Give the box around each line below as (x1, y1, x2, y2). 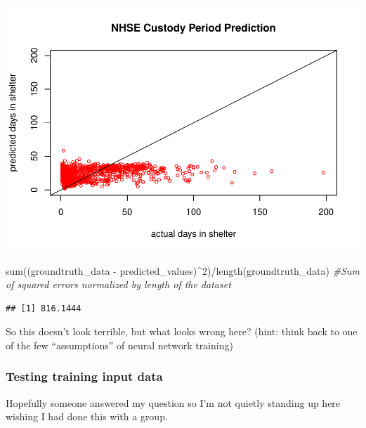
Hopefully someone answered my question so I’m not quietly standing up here (6, 395, 341, 410)
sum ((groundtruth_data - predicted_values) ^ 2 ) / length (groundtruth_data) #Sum (6, 263, 360, 278)
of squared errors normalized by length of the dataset (6, 277, 231, 292)
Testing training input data (6, 368, 163, 385)
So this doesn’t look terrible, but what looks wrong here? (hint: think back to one (6, 324, 358, 339)
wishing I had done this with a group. (6, 409, 168, 424)
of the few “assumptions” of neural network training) (6, 337, 233, 352)
